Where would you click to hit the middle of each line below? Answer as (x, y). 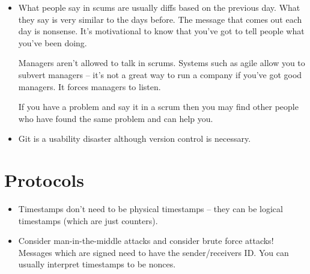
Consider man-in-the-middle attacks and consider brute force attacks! (146, 241)
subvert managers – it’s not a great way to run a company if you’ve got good (160, 74)
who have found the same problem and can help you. (116, 118)
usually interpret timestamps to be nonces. (97, 264)
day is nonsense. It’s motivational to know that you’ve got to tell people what (161, 31)
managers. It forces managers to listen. (90, 86)
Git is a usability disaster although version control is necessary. (135, 139)
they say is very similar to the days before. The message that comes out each (160, 19)
